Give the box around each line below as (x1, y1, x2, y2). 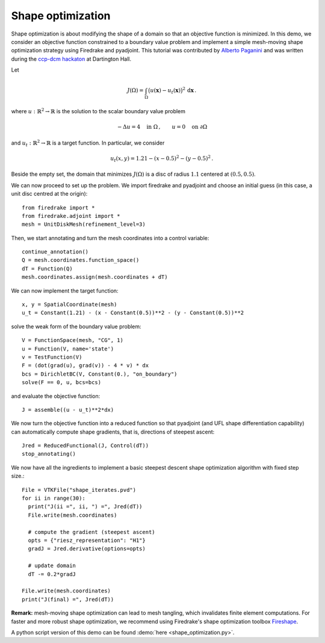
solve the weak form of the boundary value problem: (11, 323, 141, 330)
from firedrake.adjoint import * (22, 213, 120, 219)
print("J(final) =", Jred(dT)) (22, 596, 114, 603)
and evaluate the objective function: (11, 392, 101, 400)
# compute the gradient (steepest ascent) (28, 529, 156, 535)
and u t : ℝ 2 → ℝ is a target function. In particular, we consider (11, 138, 165, 148)
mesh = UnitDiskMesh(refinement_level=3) (22, 221, 146, 228)
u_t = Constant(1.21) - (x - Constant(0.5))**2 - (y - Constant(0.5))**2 (22, 309, 244, 316)
